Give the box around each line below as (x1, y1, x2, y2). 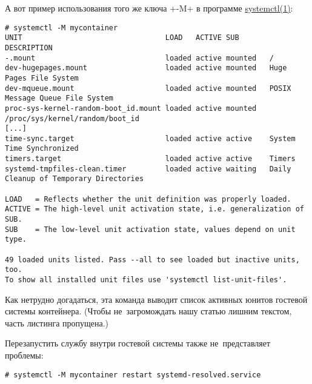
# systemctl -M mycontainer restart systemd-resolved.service (5, 370, 261, 379)
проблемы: (5, 349, 44, 362)
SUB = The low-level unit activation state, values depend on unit (5, 225, 296, 234)
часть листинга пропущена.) (5, 316, 109, 329)
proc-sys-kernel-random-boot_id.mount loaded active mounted (5, 104, 257, 113)
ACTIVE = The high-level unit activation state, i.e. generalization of (5, 205, 304, 214)
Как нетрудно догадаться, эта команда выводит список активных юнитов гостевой (5, 293, 308, 305)
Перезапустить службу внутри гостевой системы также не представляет (5, 337, 271, 349)
